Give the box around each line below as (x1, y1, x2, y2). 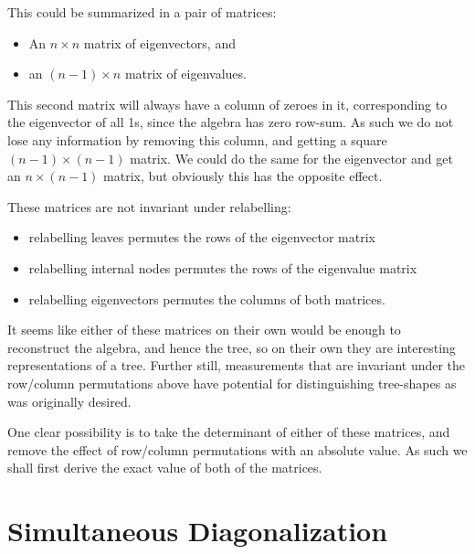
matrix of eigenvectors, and (83, 33, 236, 52)
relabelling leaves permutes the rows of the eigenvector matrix (28, 228, 375, 247)
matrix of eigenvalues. (124, 64, 247, 83)
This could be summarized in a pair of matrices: (7, 3, 277, 21)
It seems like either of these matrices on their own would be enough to (7, 320, 401, 339)
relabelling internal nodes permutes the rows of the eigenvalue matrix (28, 258, 417, 277)
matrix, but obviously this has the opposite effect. (103, 166, 383, 186)
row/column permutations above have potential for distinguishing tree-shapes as (7, 373, 457, 392)
